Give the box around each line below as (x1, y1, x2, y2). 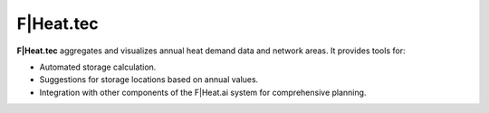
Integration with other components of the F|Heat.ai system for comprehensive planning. (39, 87, 367, 98)
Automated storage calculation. (39, 61, 157, 72)
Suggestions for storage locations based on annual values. (39, 74, 259, 85)
